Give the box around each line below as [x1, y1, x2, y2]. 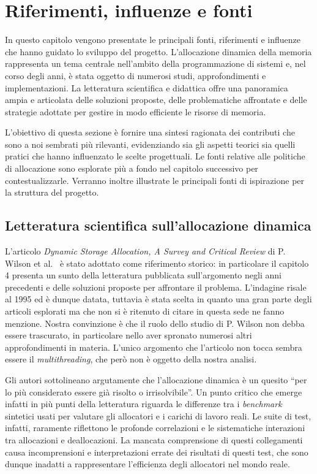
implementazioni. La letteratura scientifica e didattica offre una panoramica [5, 81, 288, 94]
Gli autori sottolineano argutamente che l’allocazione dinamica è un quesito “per [5, 373, 307, 386]
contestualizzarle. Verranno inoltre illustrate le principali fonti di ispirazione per [5, 174, 305, 186]
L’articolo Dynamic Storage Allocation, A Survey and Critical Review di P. [5, 245, 286, 258]
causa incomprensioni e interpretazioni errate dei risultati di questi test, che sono [5, 445, 308, 458]
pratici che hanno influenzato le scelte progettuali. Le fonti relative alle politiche [5, 150, 305, 162]
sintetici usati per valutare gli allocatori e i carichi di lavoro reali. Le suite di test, [5, 409, 311, 422]
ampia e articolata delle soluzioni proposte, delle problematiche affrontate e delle [5, 93, 307, 106]
